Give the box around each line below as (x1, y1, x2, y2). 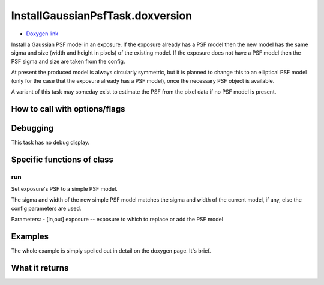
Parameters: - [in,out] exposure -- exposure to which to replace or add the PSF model (11, 216, 223, 223)
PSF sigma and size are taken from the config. (11, 58, 125, 65)
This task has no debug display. (11, 139, 89, 146)
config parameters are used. (11, 205, 82, 212)
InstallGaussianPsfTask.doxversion (11, 9, 193, 22)
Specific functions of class (11, 154, 113, 164)
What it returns (11, 263, 69, 273)
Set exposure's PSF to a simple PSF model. (11, 185, 118, 192)
